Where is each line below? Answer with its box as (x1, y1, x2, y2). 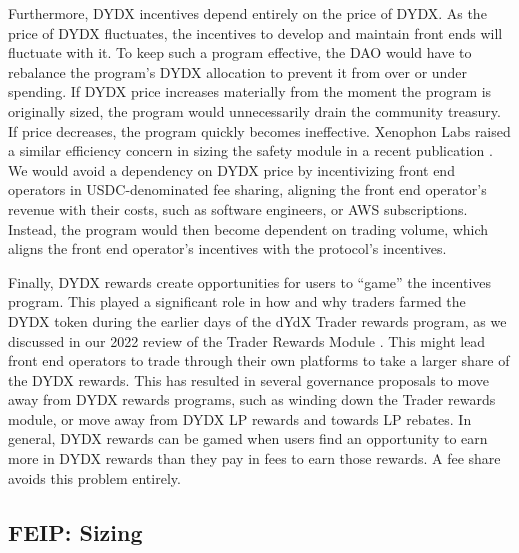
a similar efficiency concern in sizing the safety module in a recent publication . (8, 140, 493, 161)
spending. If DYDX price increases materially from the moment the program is (8, 81, 492, 102)
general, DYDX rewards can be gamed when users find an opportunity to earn (8, 428, 488, 449)
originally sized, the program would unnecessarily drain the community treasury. (8, 100, 501, 121)
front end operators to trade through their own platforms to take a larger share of (8, 350, 510, 371)
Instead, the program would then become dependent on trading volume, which (8, 218, 489, 239)
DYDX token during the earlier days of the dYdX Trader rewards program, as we (8, 310, 507, 331)
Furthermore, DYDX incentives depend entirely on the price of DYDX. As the (8, 3, 487, 23)
